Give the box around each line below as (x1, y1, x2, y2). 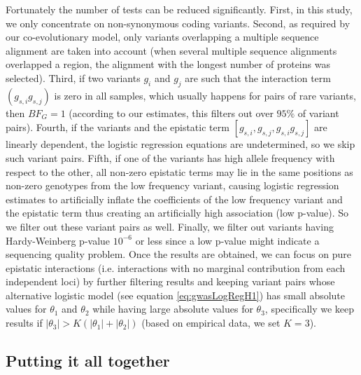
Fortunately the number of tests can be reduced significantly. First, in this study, (6, 2, 353, 16)
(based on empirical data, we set (141, 315, 281, 330)
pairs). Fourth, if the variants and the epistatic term (6, 120, 229, 135)
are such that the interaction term (185, 70, 331, 85)
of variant (297, 105, 339, 120)
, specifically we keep (264, 301, 355, 316)
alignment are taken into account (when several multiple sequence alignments (6, 43, 337, 57)
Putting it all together (6, 350, 170, 371)
